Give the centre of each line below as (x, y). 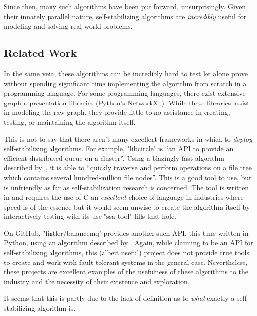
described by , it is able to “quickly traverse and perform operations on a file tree (128, 168)
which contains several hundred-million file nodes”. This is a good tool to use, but (128, 177)
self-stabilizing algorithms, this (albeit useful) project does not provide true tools (127, 252)
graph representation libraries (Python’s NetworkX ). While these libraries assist (127, 102)
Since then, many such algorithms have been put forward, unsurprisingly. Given (125, 6)
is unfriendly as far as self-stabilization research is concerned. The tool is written (126, 187)
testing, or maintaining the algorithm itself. (70, 122)
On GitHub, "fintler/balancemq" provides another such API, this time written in (126, 233)
